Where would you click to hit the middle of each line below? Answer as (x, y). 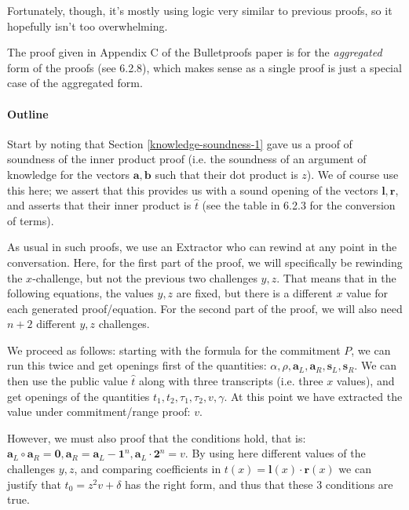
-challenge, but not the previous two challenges (145, 277)
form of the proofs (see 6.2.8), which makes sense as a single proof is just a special (204, 67)
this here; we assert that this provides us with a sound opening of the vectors (193, 189)
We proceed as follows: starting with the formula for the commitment (174, 350)
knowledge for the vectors (69, 174)
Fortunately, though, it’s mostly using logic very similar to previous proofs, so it (200, 10)
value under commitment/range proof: (99, 412)
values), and (365, 381)
